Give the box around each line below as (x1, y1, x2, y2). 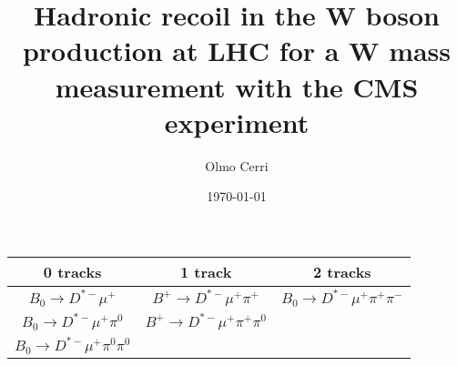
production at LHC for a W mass (22, 32, 452, 69)
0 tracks (43, 260, 102, 282)
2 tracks (312, 260, 371, 282)
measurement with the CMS (55, 67, 419, 105)
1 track (180, 260, 232, 282)
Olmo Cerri (205, 156, 269, 175)
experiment (164, 103, 310, 140)
